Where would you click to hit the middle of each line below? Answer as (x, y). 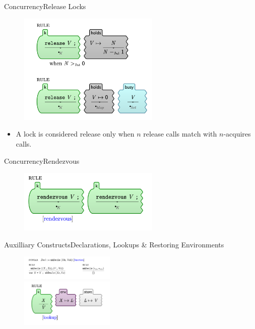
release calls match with (180, 134)
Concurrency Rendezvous (42, 160)
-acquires (237, 134)
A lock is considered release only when (75, 134)
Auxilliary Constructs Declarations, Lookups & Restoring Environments (114, 244)
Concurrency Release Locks (45, 6)
